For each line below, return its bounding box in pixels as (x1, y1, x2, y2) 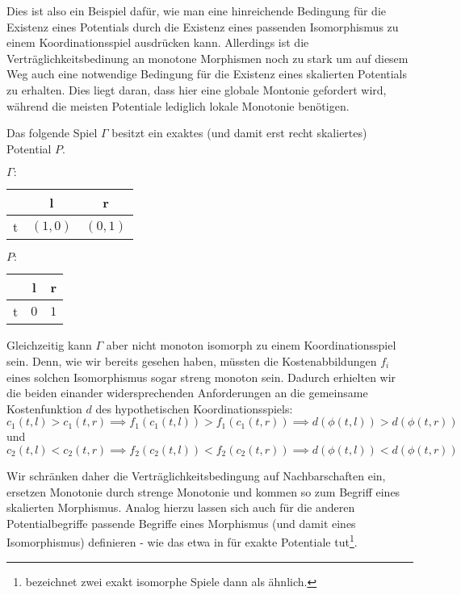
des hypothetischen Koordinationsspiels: (95, 400, 293, 417)
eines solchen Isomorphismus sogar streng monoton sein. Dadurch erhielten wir (6, 368, 396, 385)
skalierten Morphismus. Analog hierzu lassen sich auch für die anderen (6, 499, 355, 516)
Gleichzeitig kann (6, 337, 92, 354)
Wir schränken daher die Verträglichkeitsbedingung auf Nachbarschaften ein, (6, 467, 386, 484)
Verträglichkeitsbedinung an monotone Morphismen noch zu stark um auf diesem (6, 49, 409, 66)
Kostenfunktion (6, 400, 82, 417)
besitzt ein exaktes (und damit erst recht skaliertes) (111, 124, 367, 141)
